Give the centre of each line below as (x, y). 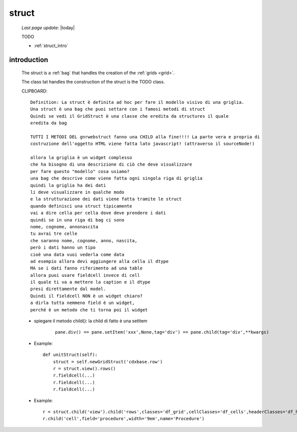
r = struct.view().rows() (84, 368)
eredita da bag (49, 123)
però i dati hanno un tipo (63, 248)
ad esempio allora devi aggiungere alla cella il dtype (99, 261)
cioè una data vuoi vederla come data (77, 254)
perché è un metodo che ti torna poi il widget (89, 310)
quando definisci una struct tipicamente (81, 206)
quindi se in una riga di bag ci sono (77, 220)
